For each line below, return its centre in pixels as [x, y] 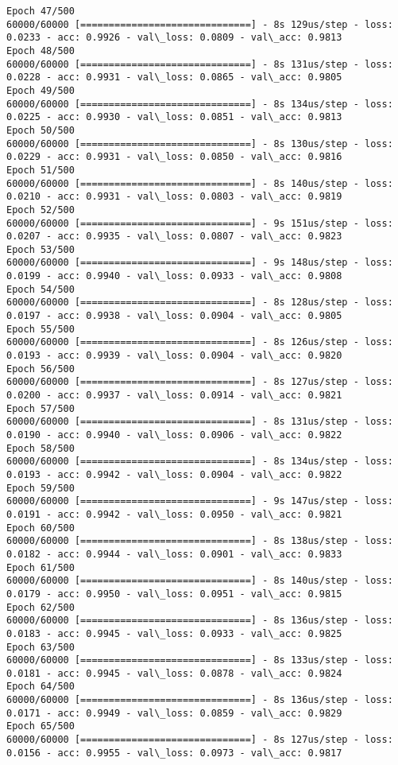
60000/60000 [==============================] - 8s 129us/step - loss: [200, 24]
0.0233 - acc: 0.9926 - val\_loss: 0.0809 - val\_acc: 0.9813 [174, 38]
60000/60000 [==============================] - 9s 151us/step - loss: [200, 223]
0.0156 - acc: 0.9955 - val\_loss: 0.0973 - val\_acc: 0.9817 [174, 753]
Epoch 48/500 [41, 50]
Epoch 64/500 [41, 687]
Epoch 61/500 [41, 567]
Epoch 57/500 [41, 408]
